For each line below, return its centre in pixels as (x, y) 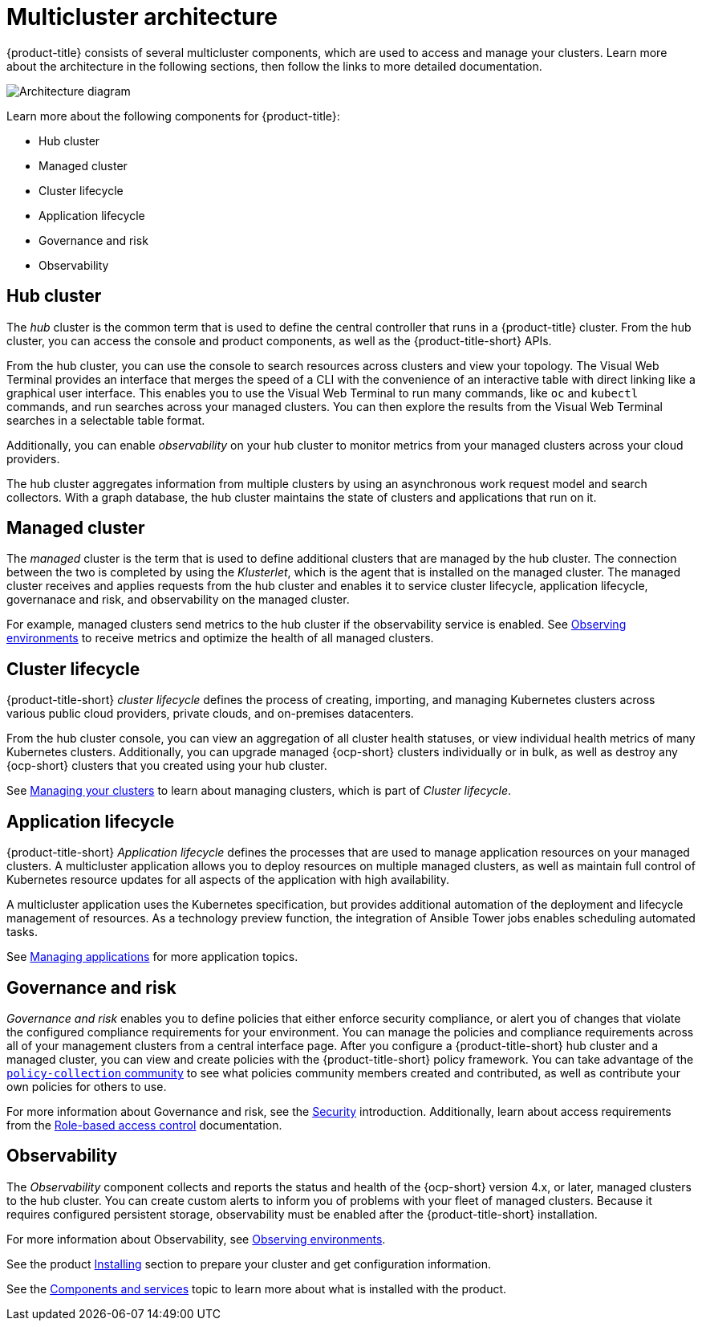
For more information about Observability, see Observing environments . (196, 1239)
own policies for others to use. (87, 1086)
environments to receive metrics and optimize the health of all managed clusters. (220, 638)
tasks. (22, 932)
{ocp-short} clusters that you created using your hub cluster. (167, 766)
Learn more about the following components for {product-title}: (173, 116)
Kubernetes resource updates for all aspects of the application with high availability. (228, 880)
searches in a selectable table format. (106, 420)
